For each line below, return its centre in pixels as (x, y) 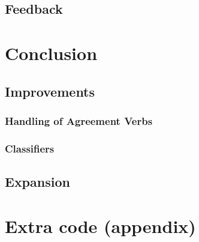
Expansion (37, 182)
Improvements (50, 91)
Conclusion (51, 53)
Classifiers (30, 148)
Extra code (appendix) (100, 225)
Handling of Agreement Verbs (79, 120)
